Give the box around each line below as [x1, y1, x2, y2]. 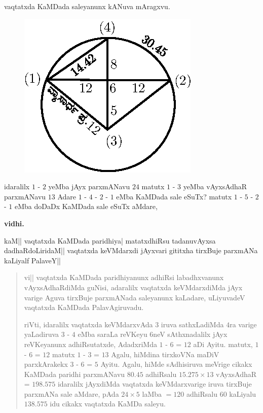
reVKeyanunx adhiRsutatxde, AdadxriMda [24, 338, 157, 349]
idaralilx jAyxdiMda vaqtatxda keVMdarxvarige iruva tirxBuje [57, 378, 252, 389]
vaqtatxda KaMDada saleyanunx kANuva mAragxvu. [4, 1, 170, 11]
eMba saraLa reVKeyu [78, 329, 147, 339]
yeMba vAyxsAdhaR [183, 181, 247, 192]
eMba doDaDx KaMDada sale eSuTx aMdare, [14, 201, 158, 212]
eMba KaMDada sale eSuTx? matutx [116, 191, 232, 201]
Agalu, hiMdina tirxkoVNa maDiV [111, 349, 219, 359]
